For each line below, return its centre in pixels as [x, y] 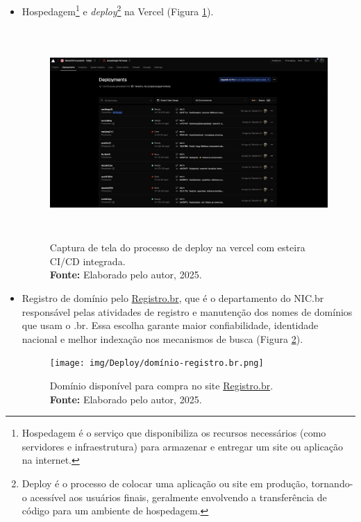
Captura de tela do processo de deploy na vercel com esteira [177, 247]
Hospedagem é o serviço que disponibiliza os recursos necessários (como [174, 433]
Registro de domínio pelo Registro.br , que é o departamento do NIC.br [173, 297]
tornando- [332, 483]
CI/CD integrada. [87, 261]
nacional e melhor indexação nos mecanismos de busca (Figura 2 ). [162, 338]
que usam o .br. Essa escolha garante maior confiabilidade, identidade [170, 325]
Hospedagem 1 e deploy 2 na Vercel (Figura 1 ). [118, 10]
